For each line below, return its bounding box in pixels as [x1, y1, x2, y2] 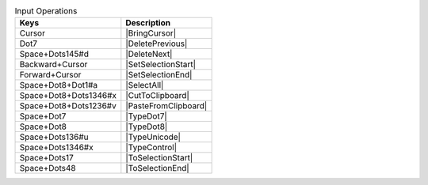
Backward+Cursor [19, 59, 88, 70]
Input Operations [14, 6, 78, 17]
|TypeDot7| [125, 111, 168, 122]
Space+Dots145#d [19, 48, 89, 59]
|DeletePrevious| [125, 38, 188, 49]
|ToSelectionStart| [125, 153, 193, 164]
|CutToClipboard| [125, 90, 189, 101]
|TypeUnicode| [125, 131, 182, 142]
